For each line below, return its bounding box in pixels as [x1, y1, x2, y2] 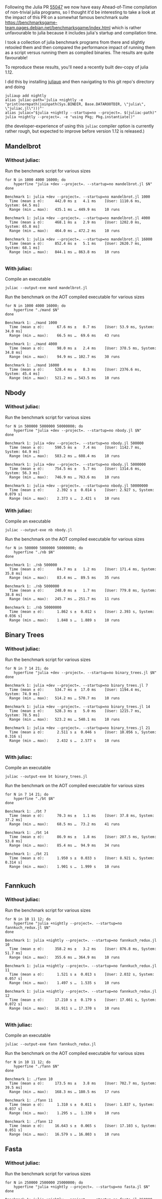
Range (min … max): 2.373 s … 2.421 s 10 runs [9, 496, 120, 501]
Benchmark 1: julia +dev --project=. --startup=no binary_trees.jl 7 [5, 683, 148, 688]
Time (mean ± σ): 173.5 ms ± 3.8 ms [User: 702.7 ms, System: [9, 1081, 157, 1086]
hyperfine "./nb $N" [14, 550, 55, 555]
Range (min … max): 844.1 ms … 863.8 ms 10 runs [9, 250, 120, 254]
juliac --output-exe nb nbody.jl [5, 527, 73, 532]
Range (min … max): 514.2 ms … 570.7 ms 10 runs [9, 695, 120, 701]
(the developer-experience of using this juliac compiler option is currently [5, 123, 154, 129]
